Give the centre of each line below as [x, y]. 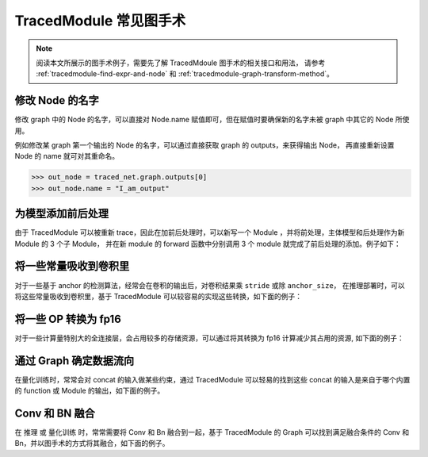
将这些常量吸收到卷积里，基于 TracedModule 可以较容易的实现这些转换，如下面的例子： [159, 296]
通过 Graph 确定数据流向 [75, 361]
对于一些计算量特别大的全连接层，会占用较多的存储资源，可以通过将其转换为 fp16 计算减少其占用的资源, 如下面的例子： [209, 338]
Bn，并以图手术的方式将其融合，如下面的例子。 [92, 444]
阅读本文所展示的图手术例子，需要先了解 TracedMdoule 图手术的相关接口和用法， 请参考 [181, 63]
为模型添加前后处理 [61, 214]
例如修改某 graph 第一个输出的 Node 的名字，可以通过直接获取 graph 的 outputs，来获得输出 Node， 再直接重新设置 [204, 145]
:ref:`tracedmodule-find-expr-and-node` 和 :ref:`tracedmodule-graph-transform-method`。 [185, 74]
